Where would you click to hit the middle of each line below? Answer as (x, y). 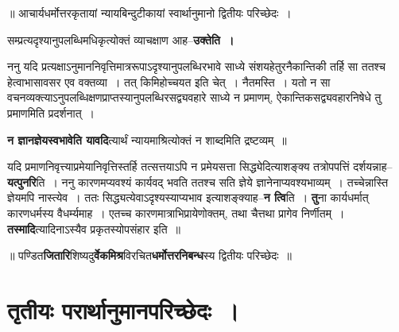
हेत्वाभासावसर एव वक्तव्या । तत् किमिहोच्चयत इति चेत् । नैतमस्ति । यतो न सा (169, 81)
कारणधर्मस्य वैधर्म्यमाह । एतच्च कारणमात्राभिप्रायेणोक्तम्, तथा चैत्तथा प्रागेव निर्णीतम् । (176, 212)
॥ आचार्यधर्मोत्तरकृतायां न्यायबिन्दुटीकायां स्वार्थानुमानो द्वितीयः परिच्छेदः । (149, 13)
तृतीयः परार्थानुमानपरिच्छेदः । (123, 309)
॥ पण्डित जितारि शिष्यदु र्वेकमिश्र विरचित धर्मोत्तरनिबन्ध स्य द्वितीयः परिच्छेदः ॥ (150, 255)
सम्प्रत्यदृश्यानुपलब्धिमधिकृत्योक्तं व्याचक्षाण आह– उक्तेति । (121, 39)
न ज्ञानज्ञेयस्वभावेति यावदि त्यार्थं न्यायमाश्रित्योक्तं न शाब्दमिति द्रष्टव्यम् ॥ (147, 139)
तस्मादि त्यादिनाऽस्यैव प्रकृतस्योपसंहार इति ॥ (94, 228)
